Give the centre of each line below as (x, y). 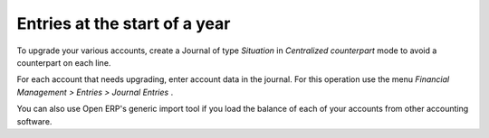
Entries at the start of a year (124, 23)
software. (34, 121)
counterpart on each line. (64, 62)
